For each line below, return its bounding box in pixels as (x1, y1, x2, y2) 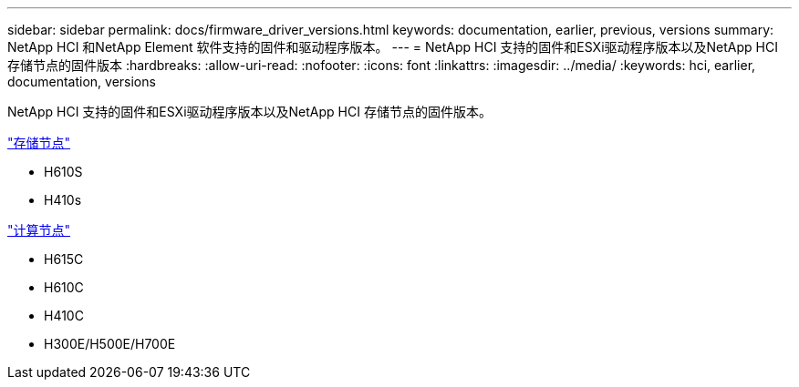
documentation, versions (7, 74, 156, 89)
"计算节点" (7, 222, 71, 238)
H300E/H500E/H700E (44, 336, 176, 351)
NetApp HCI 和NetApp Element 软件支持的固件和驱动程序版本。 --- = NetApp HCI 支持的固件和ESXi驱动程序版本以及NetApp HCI (7, 39, 778, 55)
